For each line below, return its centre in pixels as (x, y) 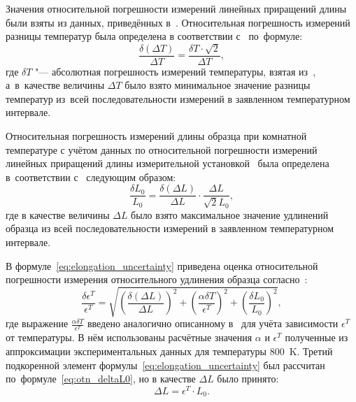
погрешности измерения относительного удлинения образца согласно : (157, 279)
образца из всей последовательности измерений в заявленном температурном (170, 228)
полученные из (316, 337)
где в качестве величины (58, 214)
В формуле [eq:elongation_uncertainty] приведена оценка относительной (162, 265)
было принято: (248, 379)
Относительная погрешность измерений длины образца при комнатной (156, 136)
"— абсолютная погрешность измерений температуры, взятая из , (176, 71)
